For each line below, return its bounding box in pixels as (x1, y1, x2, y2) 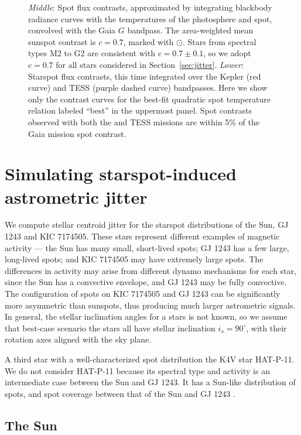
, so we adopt (203, 47, 251, 59)
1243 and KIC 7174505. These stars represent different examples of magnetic (5, 230, 280, 242)
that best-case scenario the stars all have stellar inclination (5, 321, 216, 334)
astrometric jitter (5, 184, 148, 208)
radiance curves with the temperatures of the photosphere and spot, (28, 12, 272, 25)
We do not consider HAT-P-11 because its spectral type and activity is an (5, 364, 270, 376)
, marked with (123, 35, 174, 47)
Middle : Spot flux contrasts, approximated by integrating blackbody (28, 1, 272, 13)
